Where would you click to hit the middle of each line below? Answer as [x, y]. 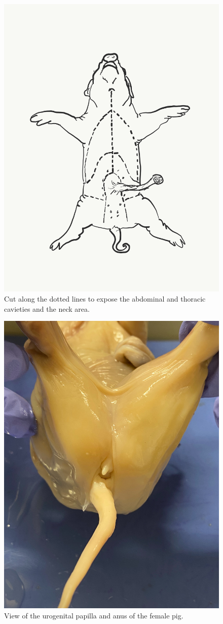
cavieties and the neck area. [47, 308]
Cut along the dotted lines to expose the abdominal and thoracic [105, 298]
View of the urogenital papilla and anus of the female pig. [94, 616]
